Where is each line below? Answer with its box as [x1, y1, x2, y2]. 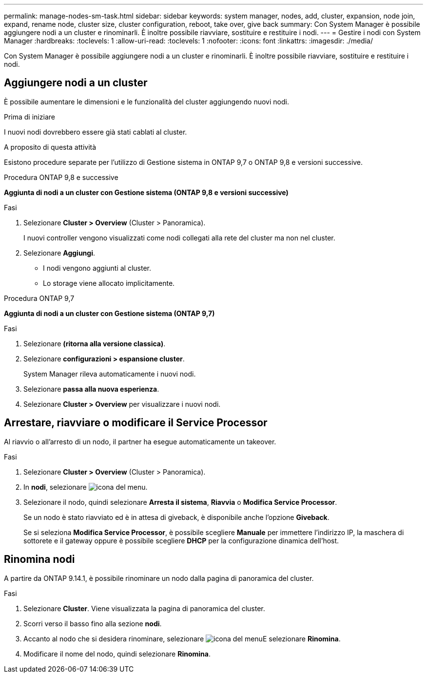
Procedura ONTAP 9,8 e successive [4, 173, 118, 181]
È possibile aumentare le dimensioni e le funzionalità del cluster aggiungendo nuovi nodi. [4, 97, 289, 106]
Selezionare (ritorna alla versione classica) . [23, 339, 166, 348]
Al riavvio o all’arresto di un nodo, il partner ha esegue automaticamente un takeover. [4, 437, 276, 446]
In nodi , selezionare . [23, 482, 148, 491]
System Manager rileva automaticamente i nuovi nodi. [23, 369, 196, 378]
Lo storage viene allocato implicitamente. [43, 279, 175, 287]
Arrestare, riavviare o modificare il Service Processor [4, 417, 268, 429]
